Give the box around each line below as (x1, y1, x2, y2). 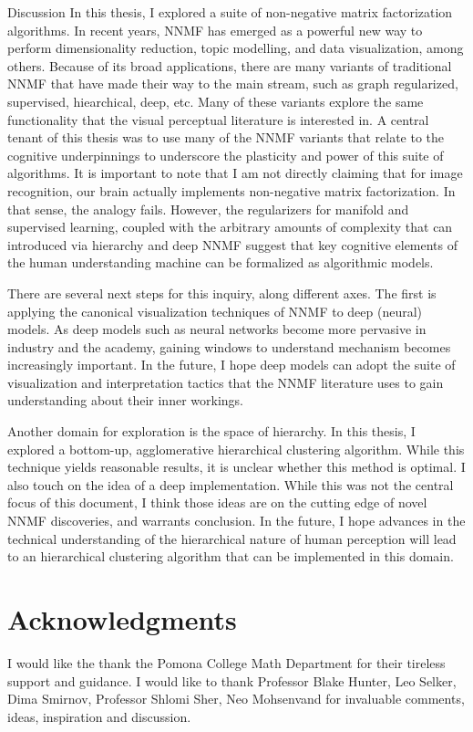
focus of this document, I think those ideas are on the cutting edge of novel (7, 493, 427, 512)
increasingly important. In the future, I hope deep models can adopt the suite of (7, 355, 456, 374)
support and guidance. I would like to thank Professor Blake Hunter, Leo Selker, (7, 671, 457, 690)
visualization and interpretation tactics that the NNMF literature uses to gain (7, 372, 444, 392)
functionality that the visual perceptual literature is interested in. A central (7, 110, 429, 129)
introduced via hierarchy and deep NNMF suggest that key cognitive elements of (7, 235, 458, 254)
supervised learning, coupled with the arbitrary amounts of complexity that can (7, 217, 453, 236)
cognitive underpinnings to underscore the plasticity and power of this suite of (7, 145, 444, 164)
